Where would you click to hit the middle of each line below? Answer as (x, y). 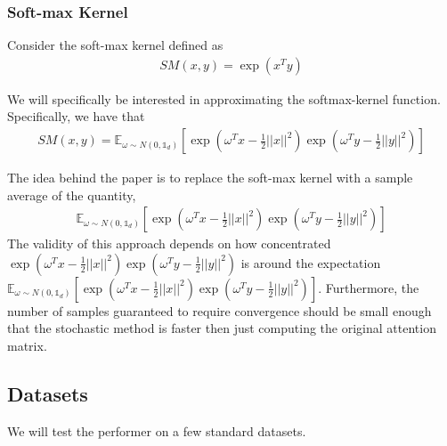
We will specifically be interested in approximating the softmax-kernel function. (224, 98)
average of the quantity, (72, 195)
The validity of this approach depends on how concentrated (169, 243)
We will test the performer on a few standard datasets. (157, 430)
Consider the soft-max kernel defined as (115, 45)
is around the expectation (311, 262)
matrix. (27, 346)
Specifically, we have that (76, 116)
